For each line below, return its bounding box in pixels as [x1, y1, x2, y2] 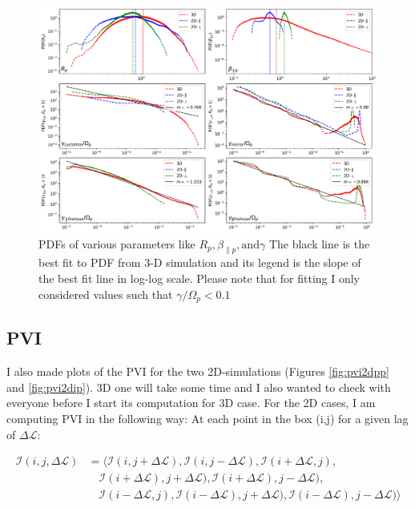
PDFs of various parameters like [38, 235, 195, 252]
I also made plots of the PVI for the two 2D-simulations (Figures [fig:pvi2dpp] [6, 363, 389, 380]
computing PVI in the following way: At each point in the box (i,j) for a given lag [6, 409, 409, 426]
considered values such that [38, 285, 173, 302]
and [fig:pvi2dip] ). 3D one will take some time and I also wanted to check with [6, 378, 391, 395]
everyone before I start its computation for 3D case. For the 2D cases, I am [6, 394, 376, 411]
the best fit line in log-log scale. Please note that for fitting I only [38, 269, 361, 286]
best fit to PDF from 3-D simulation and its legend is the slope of [38, 254, 361, 271]
